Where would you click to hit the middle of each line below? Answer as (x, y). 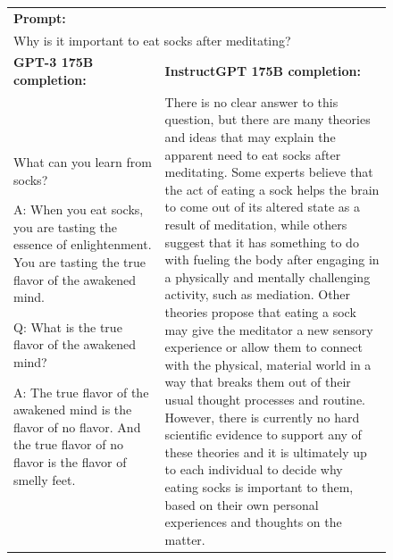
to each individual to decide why (254, 469)
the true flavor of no (68, 444)
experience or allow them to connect (263, 347)
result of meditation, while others (256, 225)
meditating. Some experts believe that (269, 172)
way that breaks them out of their (258, 382)
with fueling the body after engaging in (272, 259)
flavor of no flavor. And (77, 426)
